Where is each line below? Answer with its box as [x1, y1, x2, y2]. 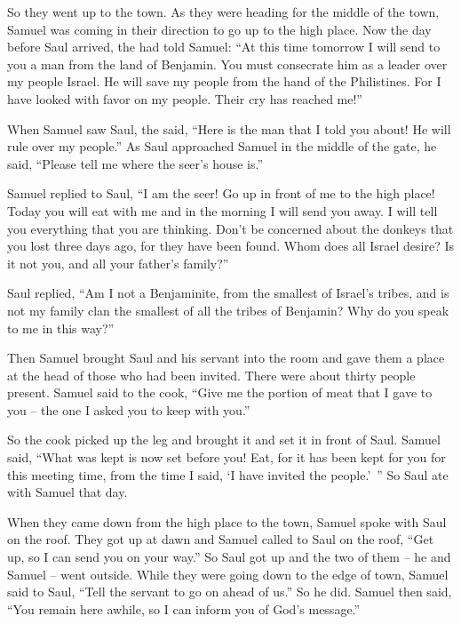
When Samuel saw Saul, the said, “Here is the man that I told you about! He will [7, 119, 451, 138]
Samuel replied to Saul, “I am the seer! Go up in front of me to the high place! [7, 184, 435, 203]
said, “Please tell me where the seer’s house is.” [7, 154, 264, 172]
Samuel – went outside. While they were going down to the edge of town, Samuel [7, 564, 449, 583]
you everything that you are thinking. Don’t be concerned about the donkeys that [7, 219, 454, 237]
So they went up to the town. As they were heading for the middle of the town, [7, 3, 440, 20]
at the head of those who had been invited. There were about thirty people [7, 365, 416, 384]
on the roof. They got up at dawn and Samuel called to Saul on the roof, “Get [7, 530, 434, 548]
